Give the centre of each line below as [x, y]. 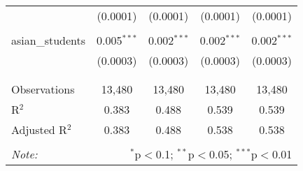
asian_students [49, 40]
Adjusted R [39, 129]
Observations [43, 89]
